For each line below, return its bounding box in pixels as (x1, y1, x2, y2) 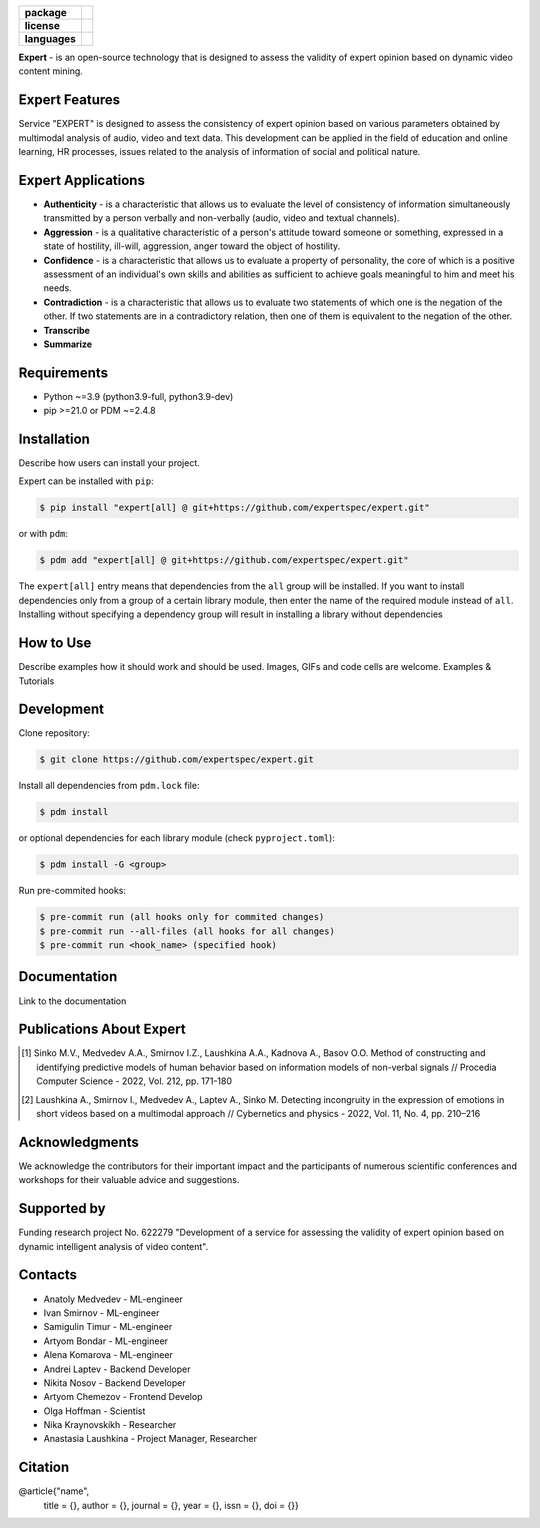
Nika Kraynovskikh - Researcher (43, 1419, 177, 1431)
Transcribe (43, 324, 90, 336)
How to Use (18, 635, 92, 652)
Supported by (18, 1200, 106, 1217)
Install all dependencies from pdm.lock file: (18, 780, 200, 792)
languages (24, 32, 77, 45)
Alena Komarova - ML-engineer (43, 1349, 174, 1361)
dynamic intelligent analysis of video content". (18, 1240, 209, 1252)
